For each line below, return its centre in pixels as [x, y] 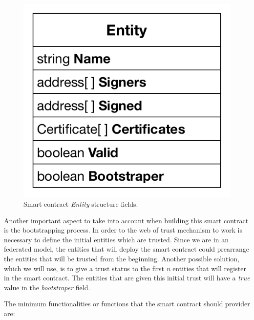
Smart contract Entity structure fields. [81, 204]
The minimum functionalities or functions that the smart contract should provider [127, 304]
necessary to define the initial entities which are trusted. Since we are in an [116, 239]
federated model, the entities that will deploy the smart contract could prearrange [127, 249]
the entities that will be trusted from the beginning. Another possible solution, [122, 259]
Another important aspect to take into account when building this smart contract [126, 220]
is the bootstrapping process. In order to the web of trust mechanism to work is [123, 230]
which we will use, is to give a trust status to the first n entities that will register [125, 268]
